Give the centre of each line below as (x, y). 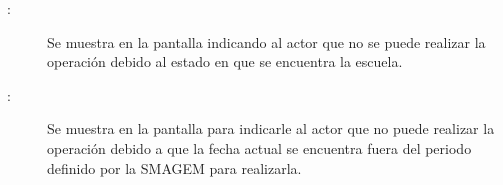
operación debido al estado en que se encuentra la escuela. (225, 61)
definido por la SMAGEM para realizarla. (174, 167)
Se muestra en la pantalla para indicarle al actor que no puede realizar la (271, 128)
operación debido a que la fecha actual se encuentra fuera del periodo (259, 147)
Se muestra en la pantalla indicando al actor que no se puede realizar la (266, 41)
